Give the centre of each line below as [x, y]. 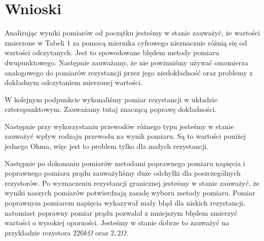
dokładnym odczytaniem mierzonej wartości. [74, 82]
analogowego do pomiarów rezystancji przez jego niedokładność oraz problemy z [129, 72]
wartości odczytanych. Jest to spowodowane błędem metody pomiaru [112, 52]
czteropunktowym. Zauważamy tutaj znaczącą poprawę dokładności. [111, 109]
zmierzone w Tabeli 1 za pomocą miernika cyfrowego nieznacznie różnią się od [126, 42]
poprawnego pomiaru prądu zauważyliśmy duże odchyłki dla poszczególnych [123, 173]
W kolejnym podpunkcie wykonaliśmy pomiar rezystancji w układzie [111, 99]
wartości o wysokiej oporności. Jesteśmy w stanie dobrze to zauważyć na [117, 223]
